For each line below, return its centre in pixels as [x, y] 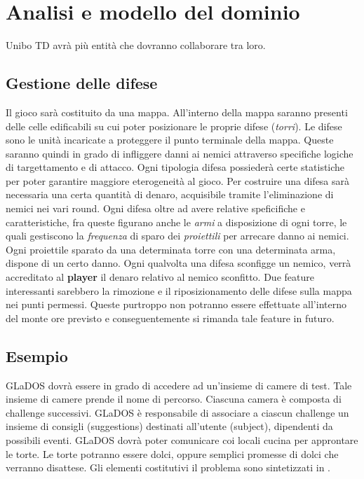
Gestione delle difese [82, 83]
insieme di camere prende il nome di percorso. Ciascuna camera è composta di [174, 399]
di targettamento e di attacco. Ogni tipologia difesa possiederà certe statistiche [175, 167]
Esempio [37, 355]
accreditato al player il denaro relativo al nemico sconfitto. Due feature [160, 277]
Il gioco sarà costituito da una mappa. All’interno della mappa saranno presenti [177, 112]
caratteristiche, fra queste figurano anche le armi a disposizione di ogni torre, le [176, 222]
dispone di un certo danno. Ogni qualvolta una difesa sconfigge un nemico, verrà [178, 263]
